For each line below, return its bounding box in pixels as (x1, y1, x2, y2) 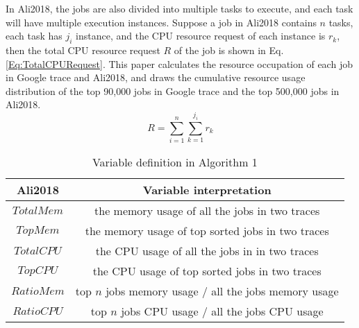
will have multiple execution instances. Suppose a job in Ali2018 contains (6, 15, 317, 29)
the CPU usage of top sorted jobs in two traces (92, 263, 322, 279)
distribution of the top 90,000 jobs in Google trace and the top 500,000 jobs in (6, 83, 340, 98)
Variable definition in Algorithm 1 (92, 154, 258, 171)
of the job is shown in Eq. (174, 42, 284, 57)
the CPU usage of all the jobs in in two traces (95, 243, 319, 259)
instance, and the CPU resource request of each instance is (76, 28, 326, 43)
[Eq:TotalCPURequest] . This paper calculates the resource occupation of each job (6, 56, 353, 71)
